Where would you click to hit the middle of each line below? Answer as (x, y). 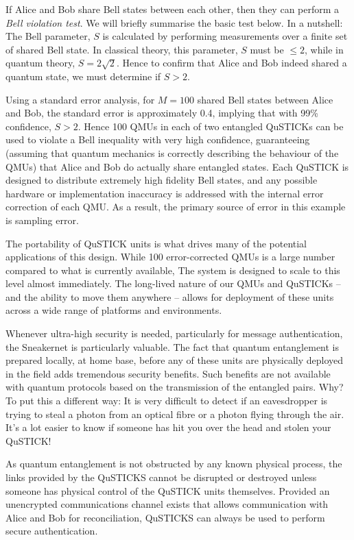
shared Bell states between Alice (265, 99)
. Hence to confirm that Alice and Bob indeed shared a (232, 63)
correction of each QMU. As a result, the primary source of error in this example (176, 207)
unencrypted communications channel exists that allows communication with (167, 504)
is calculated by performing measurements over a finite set (225, 36)
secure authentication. (52, 531)
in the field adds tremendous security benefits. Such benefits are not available (168, 373)
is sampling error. (42, 220)
